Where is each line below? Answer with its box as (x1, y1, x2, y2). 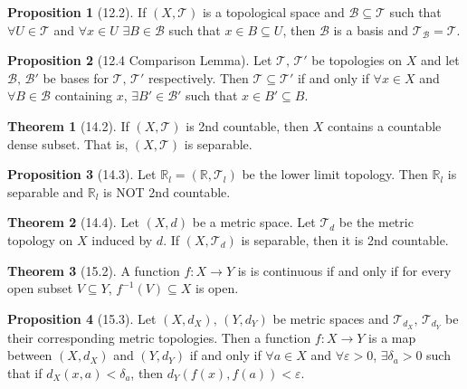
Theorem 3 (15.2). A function (7, 261, 180, 280)
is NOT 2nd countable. (103, 182, 231, 201)
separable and (7, 182, 84, 201)
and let (420, 51, 460, 70)
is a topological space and (202, 3, 345, 21)
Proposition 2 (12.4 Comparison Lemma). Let (7, 51, 272, 70)
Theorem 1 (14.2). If (7, 116, 129, 135)
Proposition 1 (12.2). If (7, 3, 147, 21)
